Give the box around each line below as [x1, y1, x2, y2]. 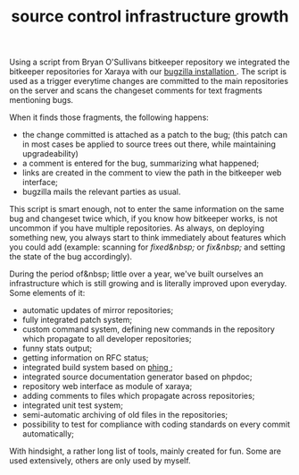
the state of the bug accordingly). [9, 251, 132, 262]
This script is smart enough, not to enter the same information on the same [9, 204, 285, 215]
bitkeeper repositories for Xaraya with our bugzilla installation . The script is [9, 66, 287, 77]
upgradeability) [21, 148, 79, 159]
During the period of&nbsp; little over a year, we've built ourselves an [9, 268, 263, 279]
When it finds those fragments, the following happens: [9, 112, 210, 123]
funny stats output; [21, 343, 92, 354]
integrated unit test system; [21, 400, 123, 411]
